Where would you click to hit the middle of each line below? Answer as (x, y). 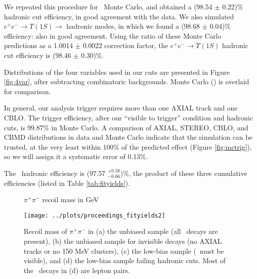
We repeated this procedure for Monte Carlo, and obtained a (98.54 (108, 6)
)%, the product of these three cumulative (184, 173)
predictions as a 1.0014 (39, 45)
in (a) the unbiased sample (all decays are (153, 231)
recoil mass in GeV (71, 199)
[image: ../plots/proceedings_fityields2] (95, 215)
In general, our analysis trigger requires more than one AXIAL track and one (121, 108)
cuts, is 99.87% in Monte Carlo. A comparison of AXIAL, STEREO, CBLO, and (126, 127)
